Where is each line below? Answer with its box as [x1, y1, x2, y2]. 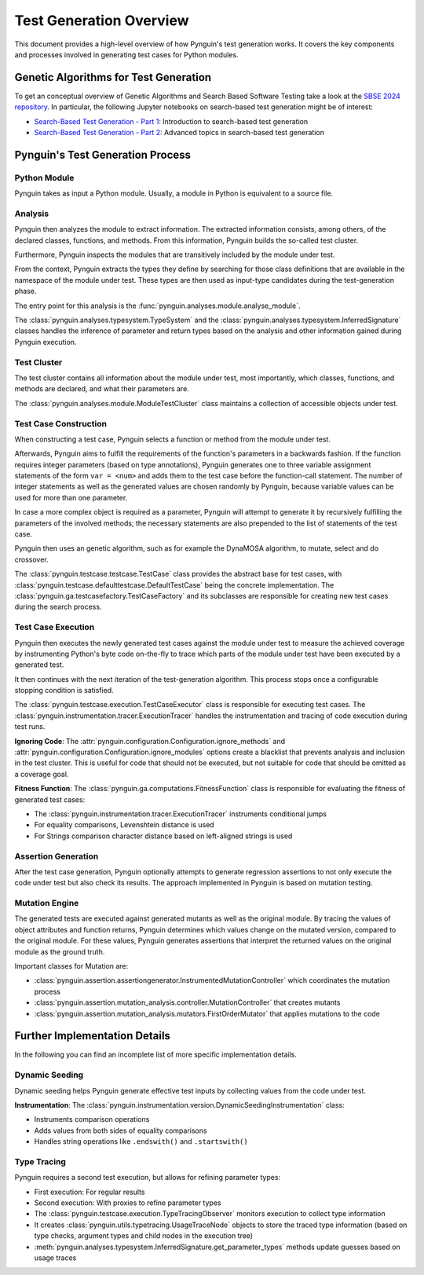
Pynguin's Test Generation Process [14, 148, 192, 161]
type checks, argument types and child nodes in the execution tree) [34, 1231, 254, 1240]
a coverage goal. [14, 769, 69, 779]
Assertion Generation [14, 851, 99, 862]
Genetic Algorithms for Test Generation [14, 71, 212, 84]
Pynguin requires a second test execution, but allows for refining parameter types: [14, 1173, 281, 1182]
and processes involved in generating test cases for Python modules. [14, 49, 239, 59]
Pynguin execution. [14, 337, 77, 346]
